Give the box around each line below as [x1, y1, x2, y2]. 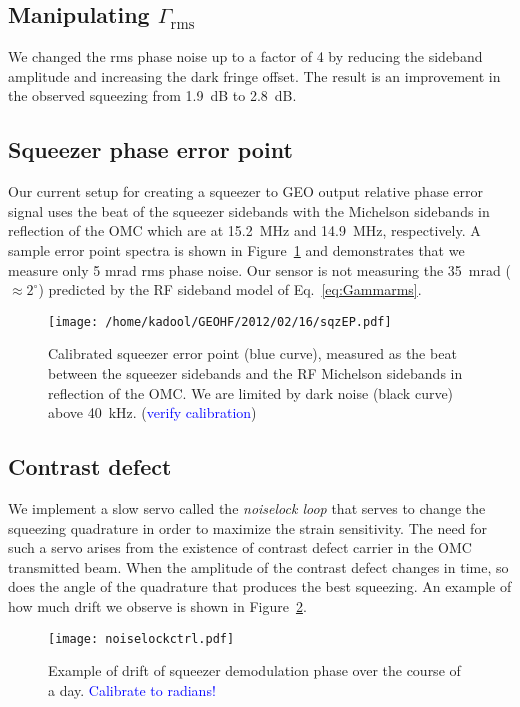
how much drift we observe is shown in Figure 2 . [8, 595, 307, 616]
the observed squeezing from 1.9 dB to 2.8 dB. [8, 85, 297, 106]
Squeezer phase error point [8, 134, 293, 165]
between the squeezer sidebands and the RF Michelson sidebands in [48, 363, 463, 383]
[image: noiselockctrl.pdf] [48, 631, 235, 646]
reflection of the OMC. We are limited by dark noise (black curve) [48, 382, 454, 403]
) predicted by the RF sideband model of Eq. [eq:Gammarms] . [38, 279, 422, 300]
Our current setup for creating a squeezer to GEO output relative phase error [8, 181, 483, 202]
